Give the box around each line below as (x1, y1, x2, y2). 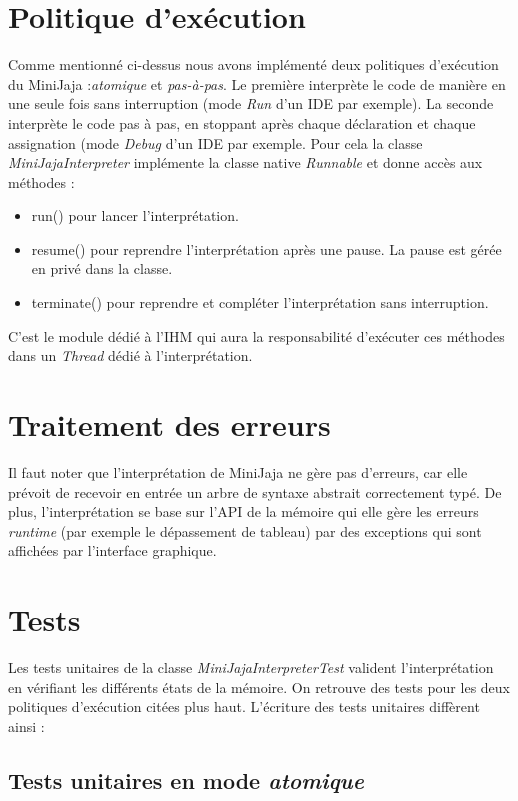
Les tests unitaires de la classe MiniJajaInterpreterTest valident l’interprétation (8, 657, 494, 678)
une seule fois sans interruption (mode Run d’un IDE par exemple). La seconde (8, 93, 494, 114)
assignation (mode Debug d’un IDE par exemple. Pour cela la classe (8, 132, 423, 153)
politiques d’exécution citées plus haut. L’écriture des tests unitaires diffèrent (8, 696, 480, 717)
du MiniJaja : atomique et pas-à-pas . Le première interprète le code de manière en (8, 73, 506, 94)
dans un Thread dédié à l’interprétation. (8, 345, 253, 366)
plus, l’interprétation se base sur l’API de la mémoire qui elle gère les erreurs (8, 501, 479, 522)
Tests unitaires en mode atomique (8, 764, 364, 795)
